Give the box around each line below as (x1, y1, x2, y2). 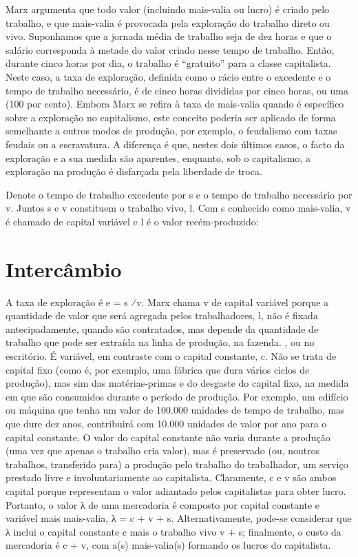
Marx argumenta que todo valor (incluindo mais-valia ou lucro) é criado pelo (6, 2, 330, 16)
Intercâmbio (6, 254, 122, 283)
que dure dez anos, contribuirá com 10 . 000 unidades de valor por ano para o (6, 416, 327, 430)
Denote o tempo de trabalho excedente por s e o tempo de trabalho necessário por (6, 187, 352, 201)
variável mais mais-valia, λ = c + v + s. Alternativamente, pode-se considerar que (6, 511, 352, 525)
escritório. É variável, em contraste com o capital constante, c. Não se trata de (6, 349, 337, 363)
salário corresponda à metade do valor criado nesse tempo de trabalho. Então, (6, 42, 335, 57)
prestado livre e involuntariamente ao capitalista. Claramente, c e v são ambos (6, 470, 337, 485)
